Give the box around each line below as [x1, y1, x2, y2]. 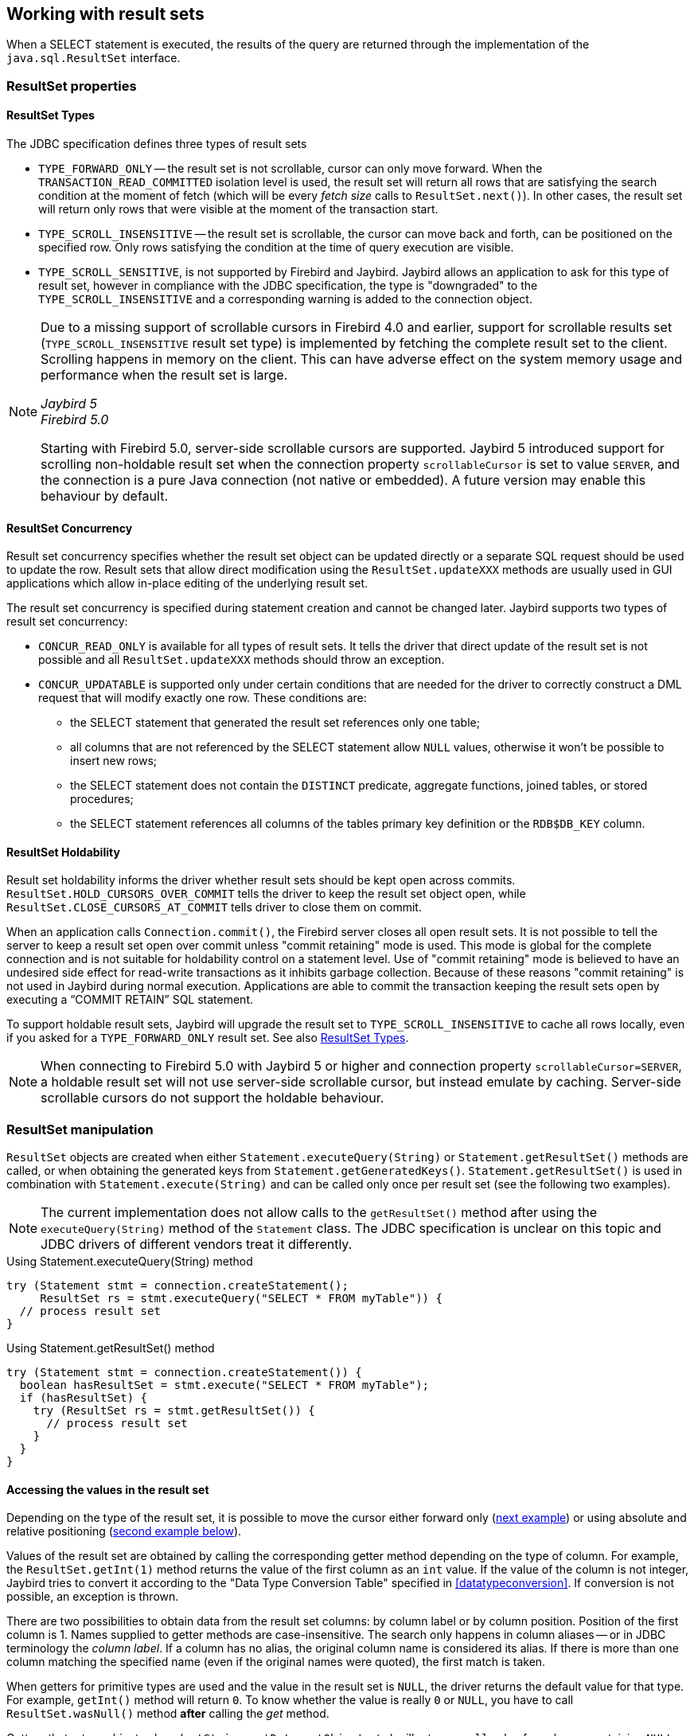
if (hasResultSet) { [19, 1391, 148, 1405]
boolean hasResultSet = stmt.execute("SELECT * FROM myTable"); [19, 1379, 430, 1392]
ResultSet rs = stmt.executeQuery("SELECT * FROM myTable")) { [40, 1292, 443, 1305]
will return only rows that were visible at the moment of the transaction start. [38, 202, 439, 217]
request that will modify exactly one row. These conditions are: [38, 691, 367, 705]
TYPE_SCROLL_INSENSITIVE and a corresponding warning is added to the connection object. [38, 292, 532, 306]
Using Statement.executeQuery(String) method [6, 1254, 253, 1269]
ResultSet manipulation [6, 1121, 154, 1137]
